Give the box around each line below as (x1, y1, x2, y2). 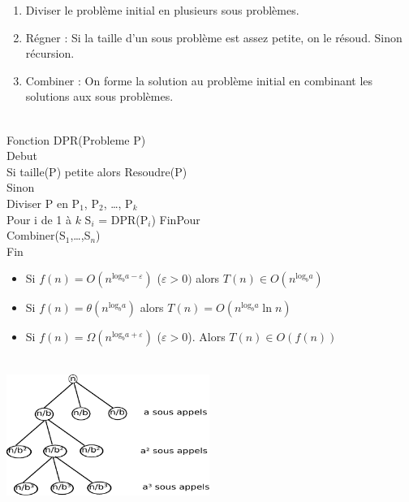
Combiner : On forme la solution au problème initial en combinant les (25, 71, 373, 89)
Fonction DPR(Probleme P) (6, 131, 146, 148)
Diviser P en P (6, 194, 80, 211)
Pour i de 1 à (6, 210, 71, 227)
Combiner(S (6, 227, 66, 244)
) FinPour (151, 210, 200, 227)
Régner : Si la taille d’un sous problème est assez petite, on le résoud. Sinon (25, 28, 403, 45)
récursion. (25, 45, 75, 62)
